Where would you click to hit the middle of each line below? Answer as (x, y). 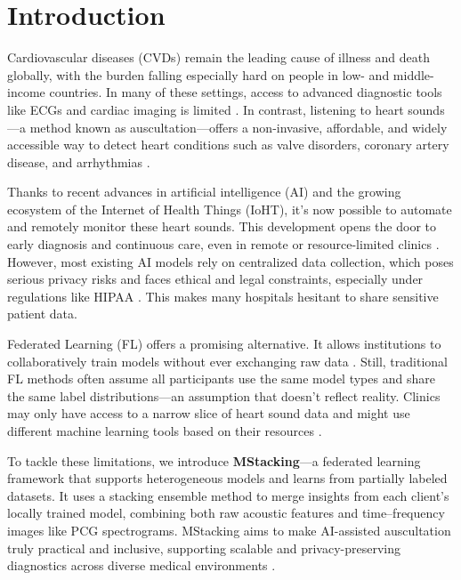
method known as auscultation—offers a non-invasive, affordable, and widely (239, 127)
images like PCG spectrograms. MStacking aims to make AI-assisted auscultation (229, 530)
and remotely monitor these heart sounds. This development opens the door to (222, 226)
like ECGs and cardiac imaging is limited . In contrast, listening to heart (206, 109)
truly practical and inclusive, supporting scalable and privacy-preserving (204, 548)
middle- (413, 74)
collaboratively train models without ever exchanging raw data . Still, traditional (227, 361)
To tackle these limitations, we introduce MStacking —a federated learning (214, 460)
